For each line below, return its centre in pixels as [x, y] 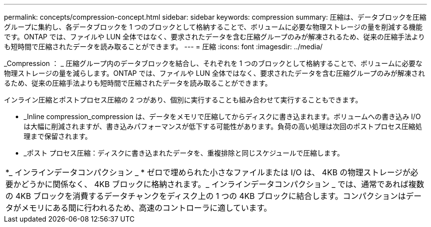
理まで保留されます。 [58, 136]
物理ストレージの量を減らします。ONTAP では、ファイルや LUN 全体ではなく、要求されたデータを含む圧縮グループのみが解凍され [215, 73]
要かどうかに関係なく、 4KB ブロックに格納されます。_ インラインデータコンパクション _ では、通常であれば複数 [215, 184]
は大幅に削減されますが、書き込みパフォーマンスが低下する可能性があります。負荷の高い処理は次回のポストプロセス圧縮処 [223, 126]
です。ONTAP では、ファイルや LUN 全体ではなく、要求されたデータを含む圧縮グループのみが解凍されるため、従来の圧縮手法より [215, 37]
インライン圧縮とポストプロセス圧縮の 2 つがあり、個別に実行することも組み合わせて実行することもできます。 [183, 100]
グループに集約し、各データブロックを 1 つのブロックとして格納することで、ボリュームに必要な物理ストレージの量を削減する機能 [213, 27]
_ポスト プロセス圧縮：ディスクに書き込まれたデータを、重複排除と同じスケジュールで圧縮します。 [184, 153]
